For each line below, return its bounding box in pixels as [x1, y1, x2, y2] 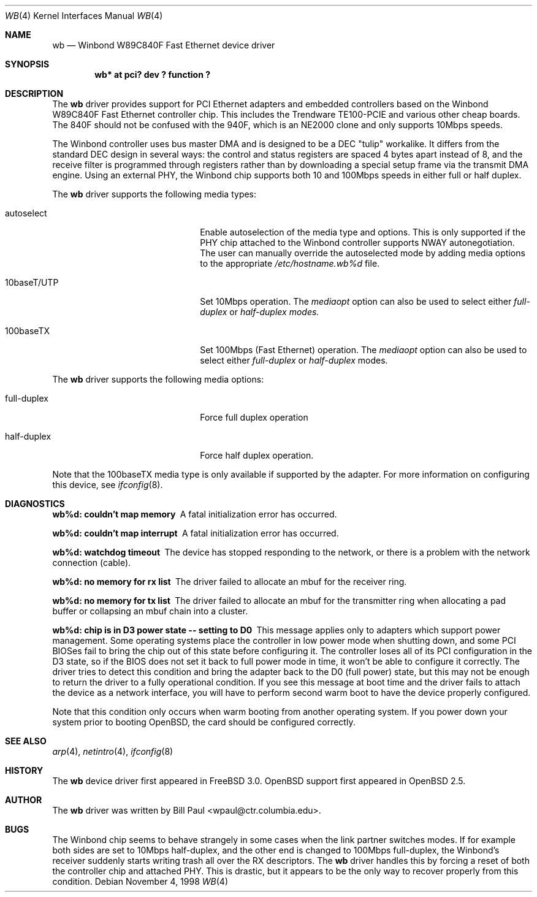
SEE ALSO [5, 736, 47, 746]
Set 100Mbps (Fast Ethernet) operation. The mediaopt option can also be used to [200, 345, 527, 355]
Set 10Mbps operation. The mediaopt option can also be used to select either [200, 296, 512, 307]
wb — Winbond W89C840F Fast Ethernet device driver [52, 40, 275, 50]
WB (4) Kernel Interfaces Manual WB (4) [5, 10, 163, 21]
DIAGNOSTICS [5, 498, 65, 509]
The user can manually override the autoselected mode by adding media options [200, 248, 525, 258]
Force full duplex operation [200, 412, 308, 422]
